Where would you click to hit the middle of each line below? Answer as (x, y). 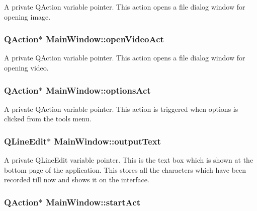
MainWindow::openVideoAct (105, 39)
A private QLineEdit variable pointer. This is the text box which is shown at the (129, 160)
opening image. (27, 16)
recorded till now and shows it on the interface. (77, 180)
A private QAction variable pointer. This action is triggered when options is (121, 109)
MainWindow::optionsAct (98, 90)
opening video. (26, 67)
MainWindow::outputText (107, 141)
